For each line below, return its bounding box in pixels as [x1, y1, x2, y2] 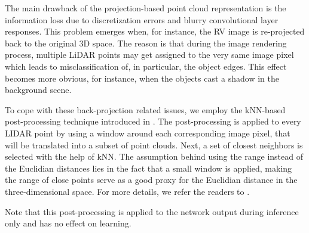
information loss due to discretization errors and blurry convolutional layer [5, 13, 279, 26]
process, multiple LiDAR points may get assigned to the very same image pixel [5, 48, 294, 61]
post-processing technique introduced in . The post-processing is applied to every [5, 115, 301, 128]
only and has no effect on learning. [5, 217, 131, 229]
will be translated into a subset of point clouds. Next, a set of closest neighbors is [5, 138, 303, 151]
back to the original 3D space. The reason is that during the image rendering [5, 36, 287, 49]
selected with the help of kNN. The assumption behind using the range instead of [5, 150, 303, 163]
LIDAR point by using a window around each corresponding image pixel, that [5, 126, 290, 139]
